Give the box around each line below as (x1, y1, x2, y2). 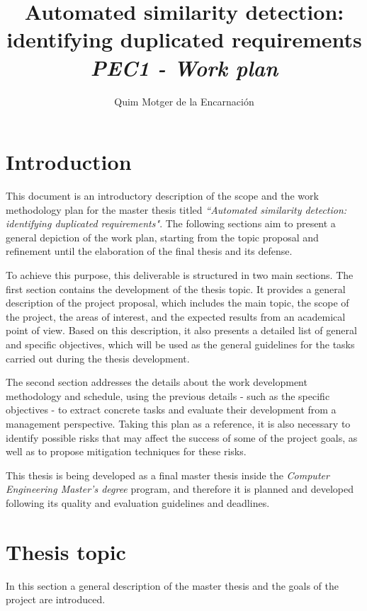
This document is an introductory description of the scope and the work (6, 188, 319, 203)
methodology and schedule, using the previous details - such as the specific (6, 388, 330, 403)
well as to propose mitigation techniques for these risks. (6, 444, 247, 459)
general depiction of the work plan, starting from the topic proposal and (6, 229, 319, 244)
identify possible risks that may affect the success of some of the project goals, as (6, 430, 358, 445)
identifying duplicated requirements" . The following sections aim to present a (6, 216, 336, 231)
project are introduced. (6, 592, 106, 607)
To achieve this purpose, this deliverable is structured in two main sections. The (6, 268, 354, 282)
